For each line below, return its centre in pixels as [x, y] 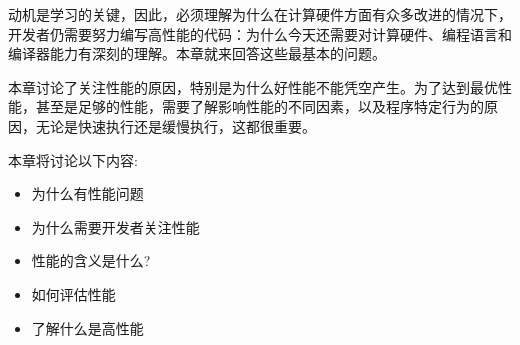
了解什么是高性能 [87, 327]
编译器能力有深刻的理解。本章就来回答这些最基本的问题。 [197, 53]
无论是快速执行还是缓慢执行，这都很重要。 [175, 125]
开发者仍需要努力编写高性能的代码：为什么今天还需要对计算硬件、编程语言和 [260, 33]
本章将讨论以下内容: [73, 159]
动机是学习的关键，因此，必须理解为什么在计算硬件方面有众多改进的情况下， [260, 14]
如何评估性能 [73, 293]
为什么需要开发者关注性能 [115, 226]
